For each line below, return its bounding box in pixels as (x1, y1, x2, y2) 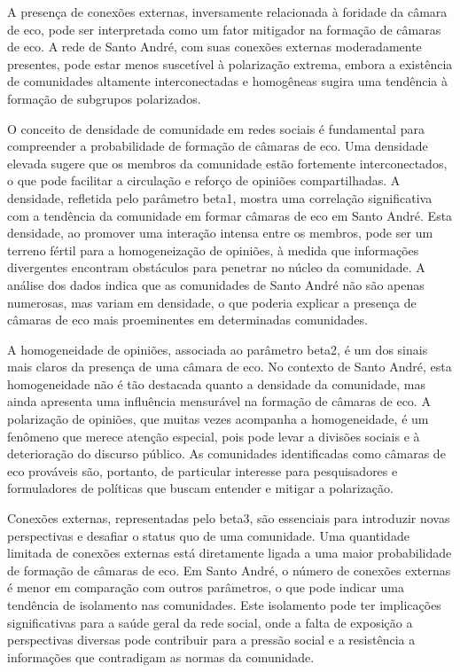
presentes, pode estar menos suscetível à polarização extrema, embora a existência (7, 54, 453, 73)
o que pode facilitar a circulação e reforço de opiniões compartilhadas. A (7, 171, 401, 190)
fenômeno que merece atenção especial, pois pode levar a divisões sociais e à (7, 426, 420, 445)
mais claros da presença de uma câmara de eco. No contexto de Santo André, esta (7, 357, 452, 376)
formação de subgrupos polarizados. (7, 89, 201, 107)
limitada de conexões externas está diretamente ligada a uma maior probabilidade (7, 543, 452, 562)
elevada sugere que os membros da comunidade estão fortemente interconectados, (7, 153, 448, 172)
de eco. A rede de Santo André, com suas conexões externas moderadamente (7, 37, 422, 56)
